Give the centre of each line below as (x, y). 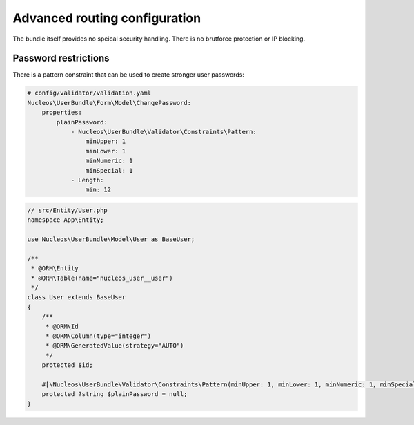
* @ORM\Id (62, 326)
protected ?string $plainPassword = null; (115, 394)
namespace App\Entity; (66, 220)
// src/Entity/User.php (68, 210)
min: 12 (98, 190)
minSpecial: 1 (109, 170)
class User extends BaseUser (77, 297)
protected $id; (67, 365)
